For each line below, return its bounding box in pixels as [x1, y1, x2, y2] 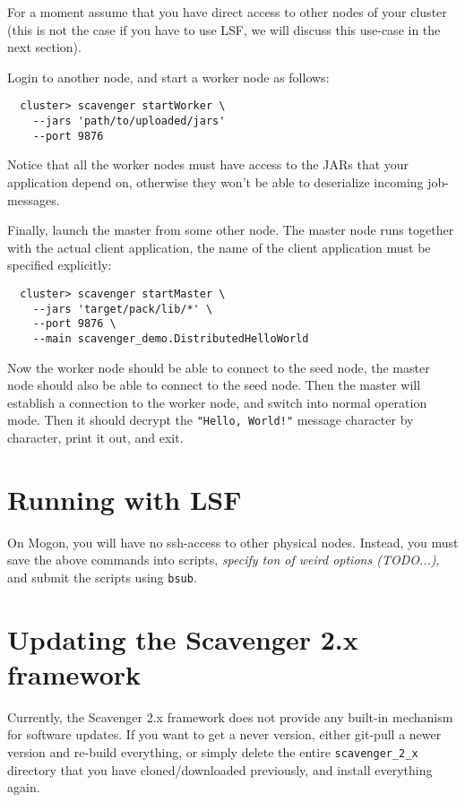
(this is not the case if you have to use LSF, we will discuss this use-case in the [7, 20, 441, 39]
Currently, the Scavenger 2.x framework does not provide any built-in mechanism [7, 707, 453, 726]
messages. [7, 190, 60, 209]
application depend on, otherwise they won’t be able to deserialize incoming [7, 172, 424, 191]
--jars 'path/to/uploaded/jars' [32, 115, 226, 128]
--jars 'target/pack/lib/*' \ [32, 302, 213, 315]
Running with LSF [7, 480, 242, 517]
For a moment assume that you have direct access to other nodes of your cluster [7, 3, 447, 21]
